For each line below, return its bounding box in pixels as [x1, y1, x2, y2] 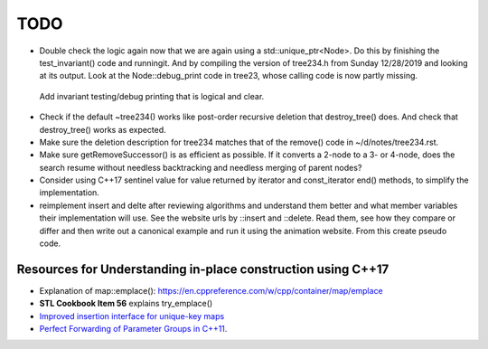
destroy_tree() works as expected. [39, 124, 166, 135]
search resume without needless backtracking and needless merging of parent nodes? [39, 162, 362, 173]
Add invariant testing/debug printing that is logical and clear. [39, 90, 265, 101]
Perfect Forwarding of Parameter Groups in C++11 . [39, 324, 228, 335]
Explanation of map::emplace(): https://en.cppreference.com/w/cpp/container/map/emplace [39, 285, 383, 296]
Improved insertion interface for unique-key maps [39, 310, 225, 321]
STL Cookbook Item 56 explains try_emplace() [39, 298, 213, 309]
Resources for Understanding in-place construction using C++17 [16, 261, 389, 277]
